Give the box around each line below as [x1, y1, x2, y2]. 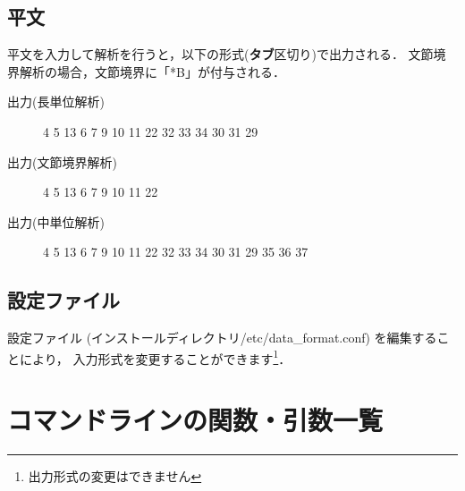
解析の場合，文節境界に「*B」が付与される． [19, 62, 285, 80]
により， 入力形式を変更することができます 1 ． [19, 346, 292, 368]
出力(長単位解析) [7, 92, 105, 111]
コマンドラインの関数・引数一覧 [7, 402, 384, 438]
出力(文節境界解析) [7, 152, 117, 171]
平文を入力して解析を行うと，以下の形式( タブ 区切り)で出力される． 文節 [7, 45, 434, 63]
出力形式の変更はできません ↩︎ [28, 467, 202, 486]
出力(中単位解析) [7, 212, 105, 231]
